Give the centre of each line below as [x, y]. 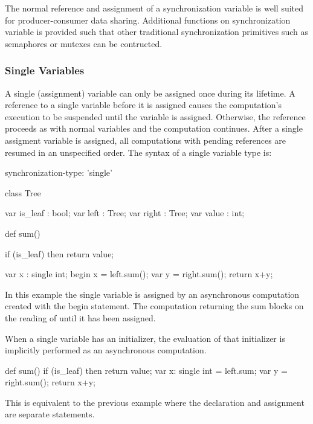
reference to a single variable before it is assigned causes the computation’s [143, 105]
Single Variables [45, 70]
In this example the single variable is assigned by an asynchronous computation [152, 294]
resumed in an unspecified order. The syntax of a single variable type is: [138, 152]
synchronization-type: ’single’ [59, 172]
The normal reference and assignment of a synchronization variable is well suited [154, 8]
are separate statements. [50, 414]
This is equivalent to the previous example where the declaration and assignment [155, 402]
